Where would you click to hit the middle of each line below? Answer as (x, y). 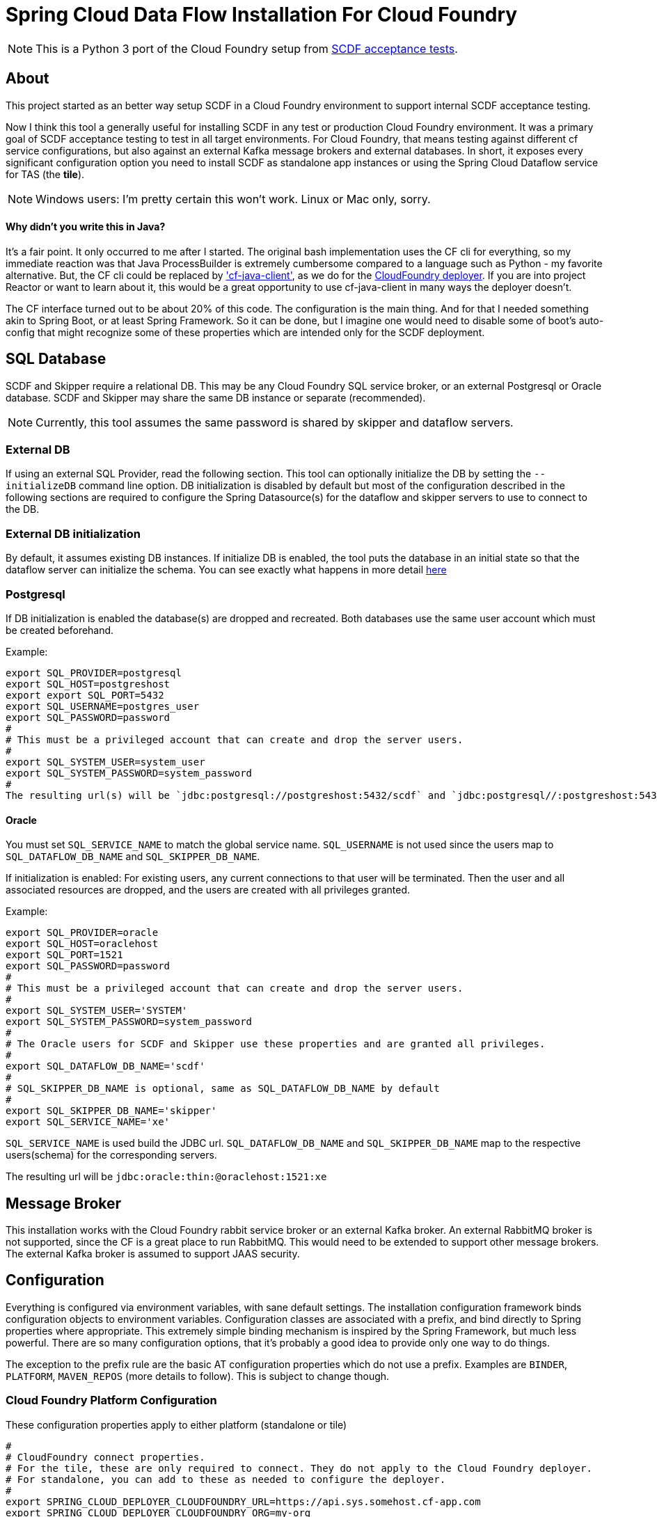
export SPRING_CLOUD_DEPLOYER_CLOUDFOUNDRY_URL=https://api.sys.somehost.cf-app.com (243, 1501)
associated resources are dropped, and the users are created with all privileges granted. (208, 890)
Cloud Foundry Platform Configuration (111, 1400)
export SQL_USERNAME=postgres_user (103, 706)
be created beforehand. (60, 630)
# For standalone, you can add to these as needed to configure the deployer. (226, 1479)
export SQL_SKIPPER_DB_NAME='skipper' (111, 1111)
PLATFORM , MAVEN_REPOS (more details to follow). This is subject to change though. (198, 1376)
